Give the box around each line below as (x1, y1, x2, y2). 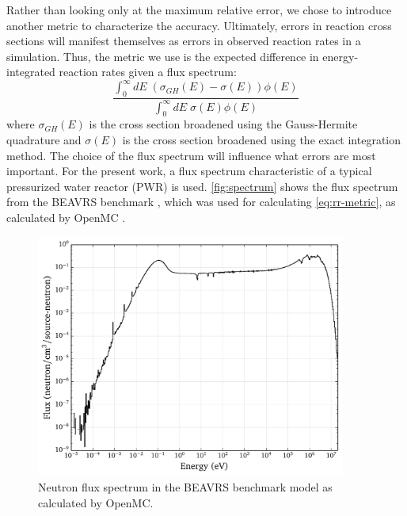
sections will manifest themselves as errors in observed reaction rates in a (6, 32, 361, 49)
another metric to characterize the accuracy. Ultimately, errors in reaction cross (6, 17, 392, 33)
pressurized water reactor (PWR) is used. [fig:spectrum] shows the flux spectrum (6, 178, 398, 194)
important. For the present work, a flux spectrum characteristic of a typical (6, 162, 372, 179)
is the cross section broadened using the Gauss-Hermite (89, 116, 358, 132)
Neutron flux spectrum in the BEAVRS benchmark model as (38, 479, 333, 495)
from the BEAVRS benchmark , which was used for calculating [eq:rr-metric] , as (6, 193, 396, 210)
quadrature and (6, 132, 82, 148)
